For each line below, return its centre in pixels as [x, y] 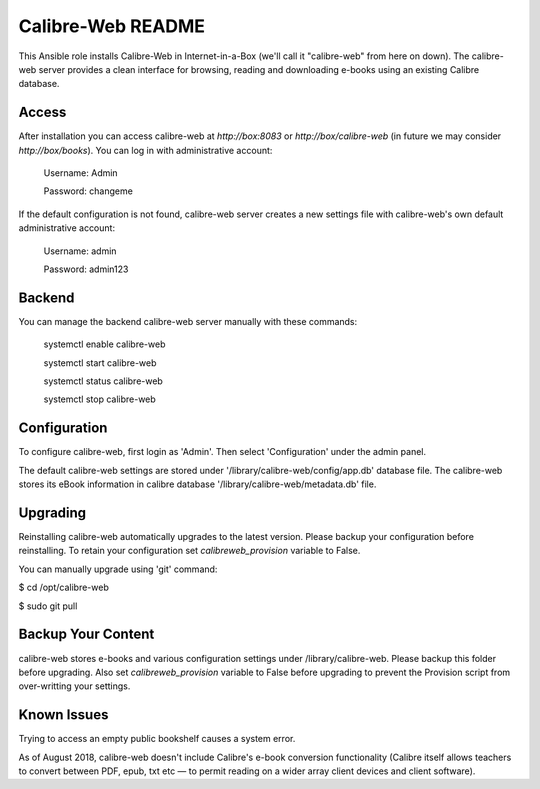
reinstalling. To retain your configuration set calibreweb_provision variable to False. [189, 551]
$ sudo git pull [48, 606]
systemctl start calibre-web [100, 362]
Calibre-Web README [111, 26]
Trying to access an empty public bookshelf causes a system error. [157, 739]
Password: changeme [88, 191]
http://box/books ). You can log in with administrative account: [145, 150]
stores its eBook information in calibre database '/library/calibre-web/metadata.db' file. [197, 484]
